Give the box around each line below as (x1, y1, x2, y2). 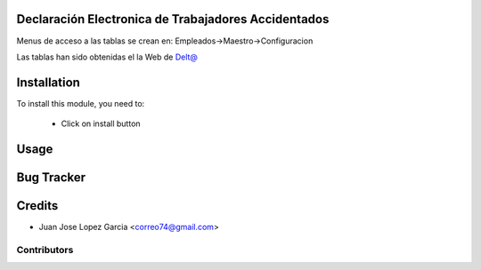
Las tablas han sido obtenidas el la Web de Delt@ (16, 52, 198, 62)
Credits (16, 198, 59, 213)
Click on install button (61, 118, 142, 129)
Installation (16, 75, 80, 90)
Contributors (16, 243, 74, 256)
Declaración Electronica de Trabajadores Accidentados (16, 12, 330, 27)
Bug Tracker (16, 170, 86, 186)
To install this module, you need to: (16, 98, 145, 108)
